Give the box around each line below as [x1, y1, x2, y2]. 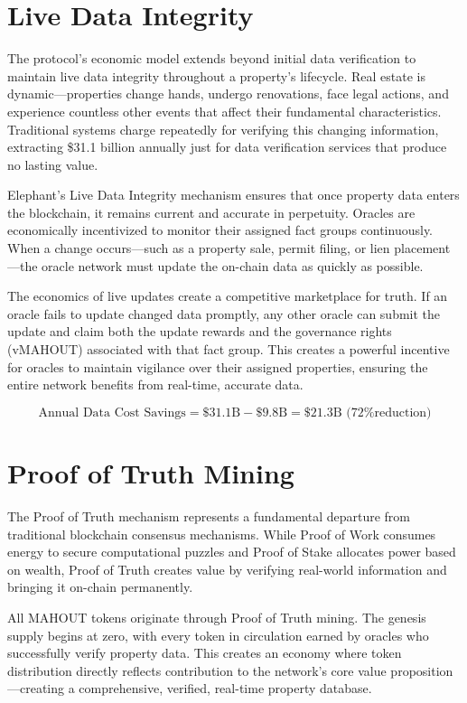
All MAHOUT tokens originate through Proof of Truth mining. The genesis [7, 607, 426, 626]
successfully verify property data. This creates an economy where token [7, 643, 402, 662]
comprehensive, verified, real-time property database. [79, 679, 372, 698]
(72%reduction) [346, 406, 432, 419]
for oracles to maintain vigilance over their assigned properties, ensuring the [7, 357, 428, 376]
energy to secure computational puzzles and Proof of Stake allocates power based [7, 542, 456, 561]
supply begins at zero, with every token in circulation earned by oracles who [7, 625, 429, 644]
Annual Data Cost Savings [38, 406, 186, 419]
